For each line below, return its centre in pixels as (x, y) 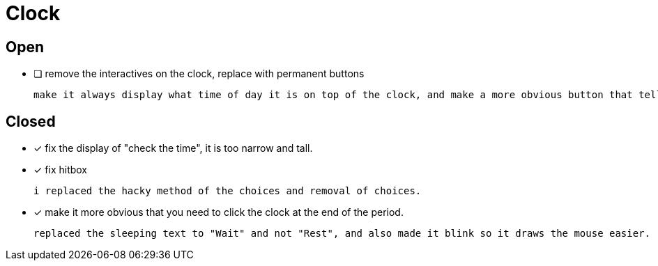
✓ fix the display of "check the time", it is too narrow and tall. (173, 148)
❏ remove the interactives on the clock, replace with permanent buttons (199, 74)
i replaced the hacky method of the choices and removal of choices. (228, 191)
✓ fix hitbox (61, 170)
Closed (31, 121)
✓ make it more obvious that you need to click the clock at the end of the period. (219, 212)
